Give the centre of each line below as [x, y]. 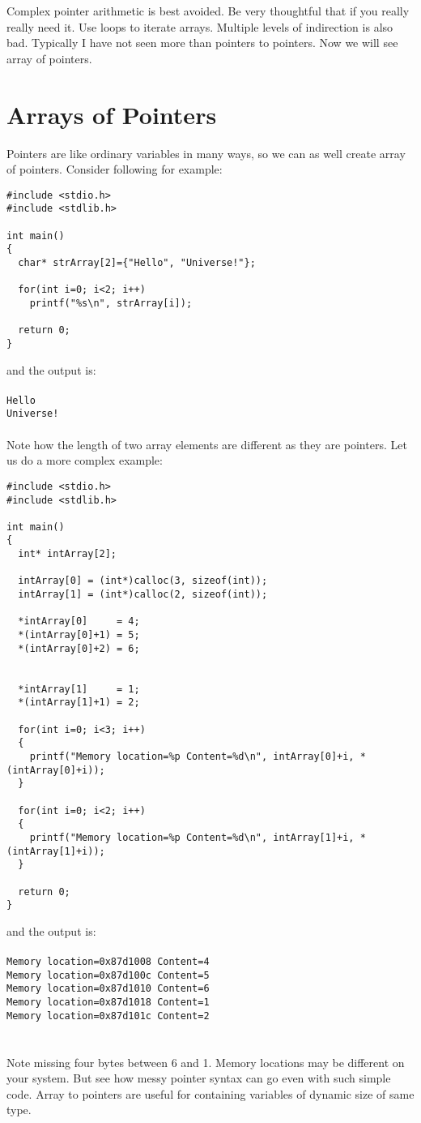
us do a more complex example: [85, 460]
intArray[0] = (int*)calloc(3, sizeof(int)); [143, 581]
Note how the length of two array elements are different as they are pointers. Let [207, 444]
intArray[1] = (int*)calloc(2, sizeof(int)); [143, 595]
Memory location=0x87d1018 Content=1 [108, 1002]
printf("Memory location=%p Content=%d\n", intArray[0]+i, [192, 756]
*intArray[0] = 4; [79, 622]
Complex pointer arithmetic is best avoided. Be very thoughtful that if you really [208, 11]
